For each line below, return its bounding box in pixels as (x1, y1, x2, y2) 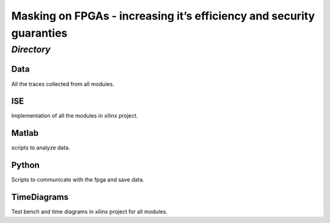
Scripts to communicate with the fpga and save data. (11, 176, 145, 183)
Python (11, 160, 40, 171)
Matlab (11, 128, 39, 138)
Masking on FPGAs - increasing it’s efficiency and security (11, 9, 315, 23)
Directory (11, 44, 51, 55)
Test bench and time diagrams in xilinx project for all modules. (11, 208, 168, 216)
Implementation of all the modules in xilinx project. (11, 112, 138, 119)
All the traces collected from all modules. (11, 80, 114, 88)
